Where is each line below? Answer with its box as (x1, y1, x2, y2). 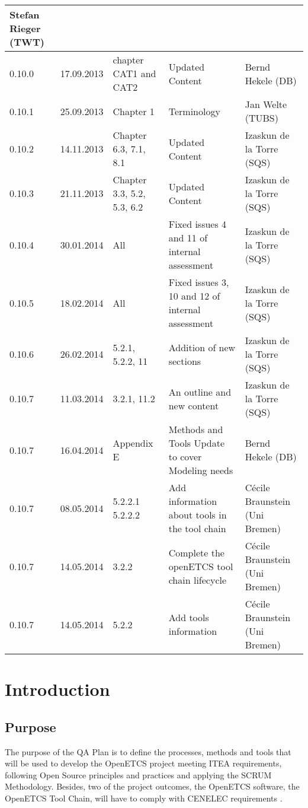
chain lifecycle (168, 572, 227, 587)
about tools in (168, 508, 227, 521)
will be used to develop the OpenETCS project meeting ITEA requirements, (5, 757, 282, 769)
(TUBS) (245, 111, 278, 125)
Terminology (168, 104, 220, 118)
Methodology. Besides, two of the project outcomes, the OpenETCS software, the (5, 780, 300, 793)
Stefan (9, 8, 40, 21)
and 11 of (168, 231, 208, 244)
